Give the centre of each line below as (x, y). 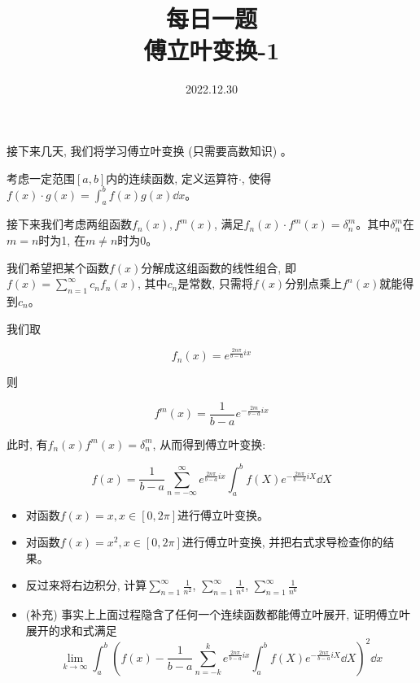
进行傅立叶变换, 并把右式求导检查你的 (282, 542)
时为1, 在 (62, 239)
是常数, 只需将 (215, 283)
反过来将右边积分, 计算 (86, 585)
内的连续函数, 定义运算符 (172, 178)
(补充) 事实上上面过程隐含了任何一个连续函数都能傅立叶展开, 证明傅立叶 (218, 614)
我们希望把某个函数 (58, 267)
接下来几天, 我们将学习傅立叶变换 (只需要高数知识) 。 (149, 150)
